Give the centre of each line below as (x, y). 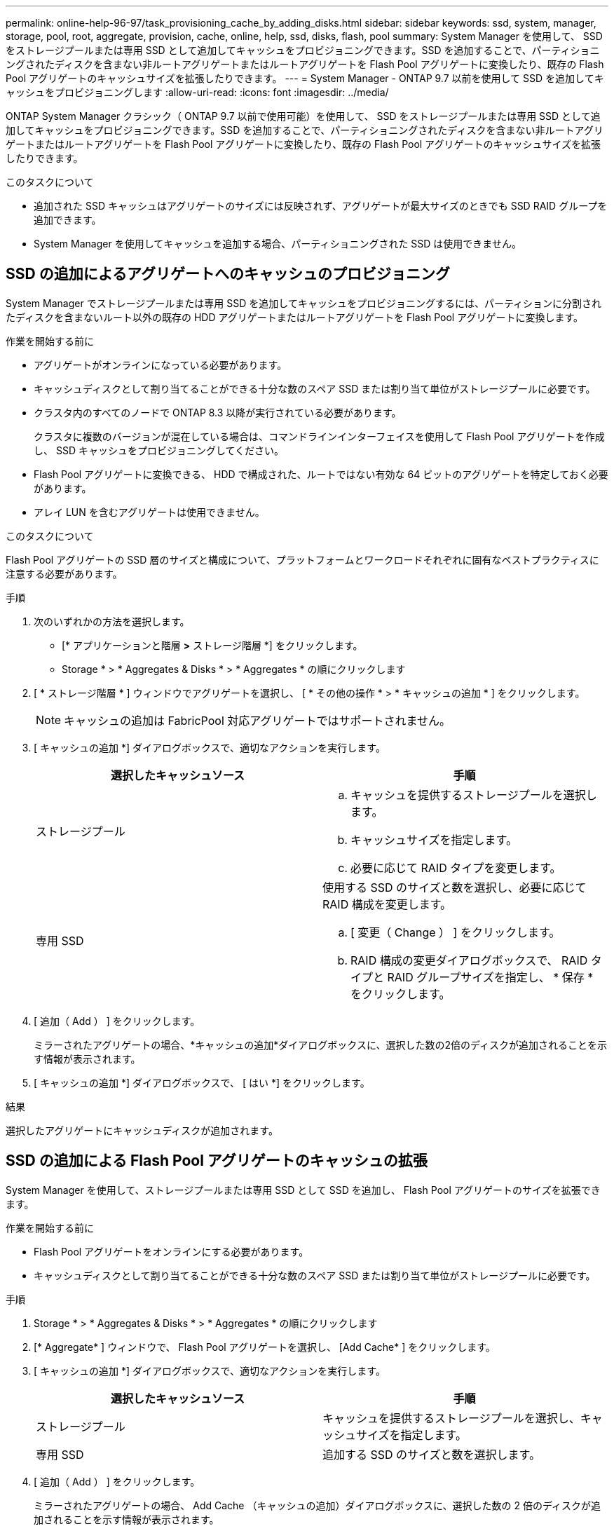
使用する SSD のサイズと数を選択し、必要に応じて (455, 887)
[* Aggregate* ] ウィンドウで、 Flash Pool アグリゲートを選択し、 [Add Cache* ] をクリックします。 (265, 1347)
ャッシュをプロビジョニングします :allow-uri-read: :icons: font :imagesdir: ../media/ (197, 92)
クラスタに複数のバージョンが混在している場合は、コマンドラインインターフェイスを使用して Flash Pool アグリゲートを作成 (319, 436)
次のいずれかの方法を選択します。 (112, 621)
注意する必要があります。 (64, 573)
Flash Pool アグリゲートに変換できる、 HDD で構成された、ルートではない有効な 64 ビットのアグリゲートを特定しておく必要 (321, 474)
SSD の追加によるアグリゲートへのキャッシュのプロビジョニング (228, 274)
